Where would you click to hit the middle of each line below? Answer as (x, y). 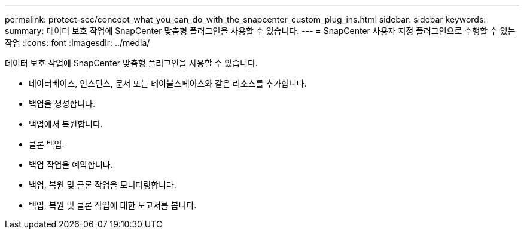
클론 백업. (47, 144)
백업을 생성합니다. (62, 104)
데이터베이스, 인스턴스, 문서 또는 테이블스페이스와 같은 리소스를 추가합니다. (168, 83)
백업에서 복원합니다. (66, 124)
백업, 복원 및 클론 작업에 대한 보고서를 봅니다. (113, 205)
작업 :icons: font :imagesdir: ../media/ (77, 43)
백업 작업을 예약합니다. (71, 164)
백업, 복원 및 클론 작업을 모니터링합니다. (103, 185)
